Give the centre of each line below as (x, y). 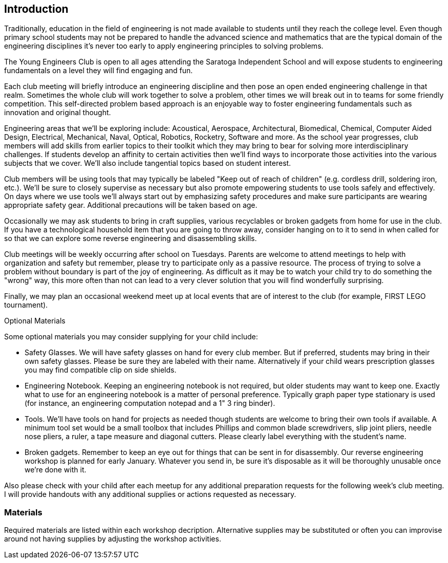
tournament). (26, 305)
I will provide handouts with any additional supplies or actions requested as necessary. (150, 494)
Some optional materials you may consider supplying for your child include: (131, 337)
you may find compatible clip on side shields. (101, 370)
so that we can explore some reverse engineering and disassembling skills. (131, 239)
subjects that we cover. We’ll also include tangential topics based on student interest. (148, 163)
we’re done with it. (56, 470)
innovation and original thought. (58, 113)
